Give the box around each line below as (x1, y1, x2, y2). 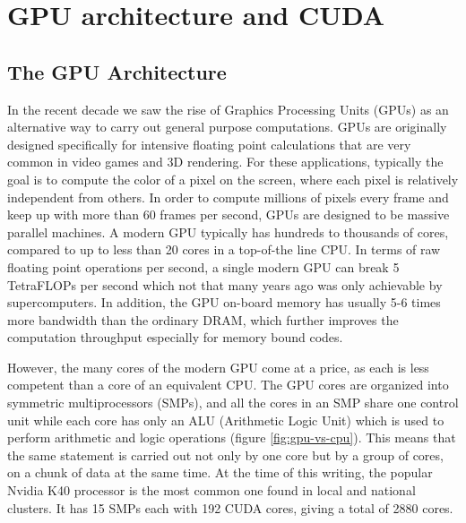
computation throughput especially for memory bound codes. (7, 328, 343, 347)
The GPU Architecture (7, 57, 227, 85)
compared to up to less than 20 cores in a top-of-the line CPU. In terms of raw (7, 240, 441, 259)
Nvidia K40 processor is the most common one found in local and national (7, 481, 416, 500)
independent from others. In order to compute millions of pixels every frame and (7, 187, 449, 206)
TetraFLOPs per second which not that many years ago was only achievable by (7, 275, 443, 294)
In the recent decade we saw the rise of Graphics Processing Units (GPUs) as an (7, 99, 449, 118)
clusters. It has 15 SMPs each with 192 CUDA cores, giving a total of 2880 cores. (7, 498, 453, 517)
